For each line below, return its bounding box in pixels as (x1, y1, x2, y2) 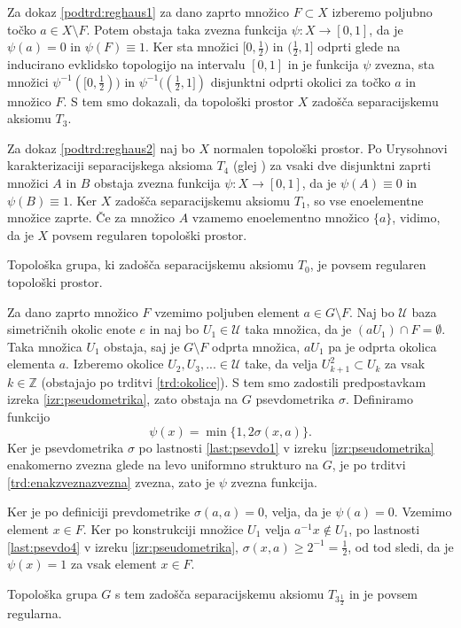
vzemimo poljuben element (154, 302, 300, 321)
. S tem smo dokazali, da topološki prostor (63, 91, 294, 110)
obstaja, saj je (104, 337, 180, 355)
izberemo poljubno (332, 3, 433, 20)
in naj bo (149, 320, 199, 338)
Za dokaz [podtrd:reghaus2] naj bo (7, 138, 195, 157)
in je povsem (348, 584, 418, 602)
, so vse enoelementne (306, 190, 424, 209)
